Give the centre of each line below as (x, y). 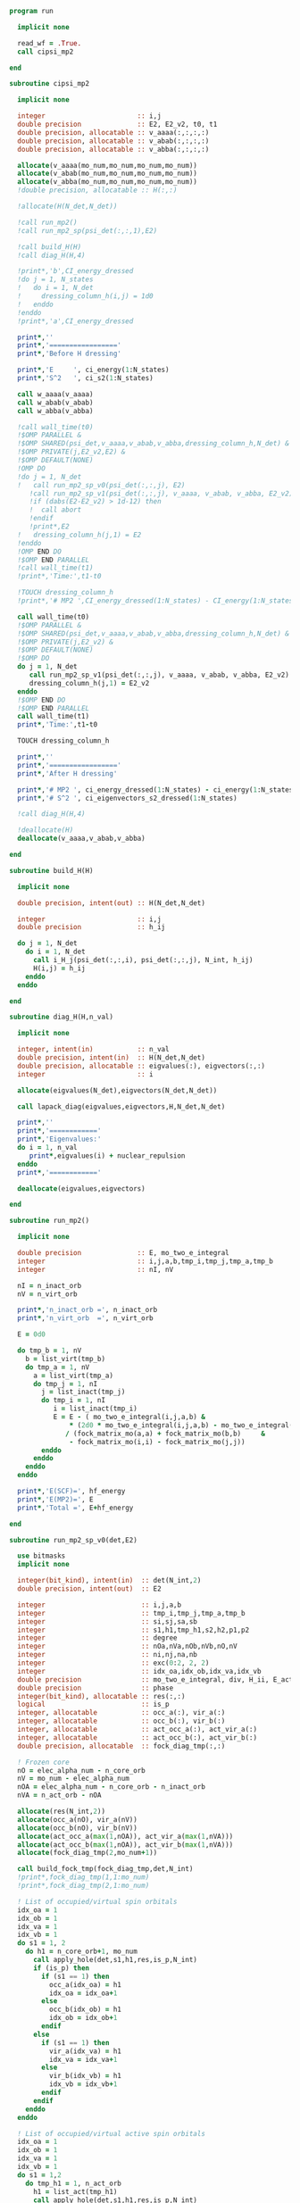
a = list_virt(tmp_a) (73, 1376)
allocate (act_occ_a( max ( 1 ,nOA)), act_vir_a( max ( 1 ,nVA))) (125, 1836)
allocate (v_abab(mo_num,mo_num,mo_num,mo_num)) (108, 174)
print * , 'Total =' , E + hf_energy (75, 1508)
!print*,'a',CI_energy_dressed (75, 321)
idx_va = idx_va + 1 (83, 2059)
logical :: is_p (93, 1704)
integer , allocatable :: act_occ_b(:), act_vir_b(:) (137, 1737)
